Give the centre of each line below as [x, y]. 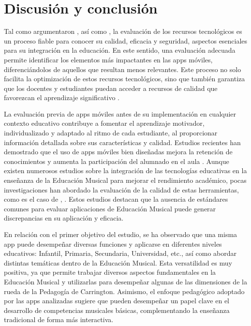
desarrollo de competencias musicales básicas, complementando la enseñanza [117, 310]
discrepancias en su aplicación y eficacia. [64, 218]
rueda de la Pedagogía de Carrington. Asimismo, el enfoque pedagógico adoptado [124, 291]
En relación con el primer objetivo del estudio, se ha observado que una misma [121, 234]
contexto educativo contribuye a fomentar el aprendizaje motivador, [104, 123]
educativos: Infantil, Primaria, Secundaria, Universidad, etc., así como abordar [120, 253]
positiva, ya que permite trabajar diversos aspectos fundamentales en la [110, 272]
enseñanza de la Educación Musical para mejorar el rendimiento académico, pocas [125, 180]
